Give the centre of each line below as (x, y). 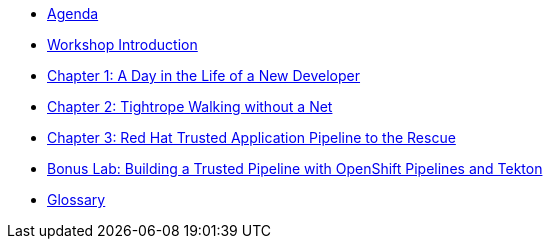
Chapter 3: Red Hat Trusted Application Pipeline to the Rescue (251, 137)
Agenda (73, 13)
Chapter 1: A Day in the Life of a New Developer (204, 75)
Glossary (76, 199)
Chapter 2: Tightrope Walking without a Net (190, 106)
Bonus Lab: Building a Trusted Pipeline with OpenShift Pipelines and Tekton (295, 168)
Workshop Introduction (122, 44)
